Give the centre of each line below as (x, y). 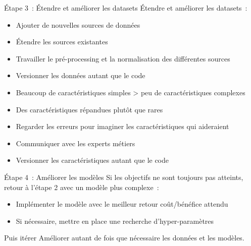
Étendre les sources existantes (62, 42)
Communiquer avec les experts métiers (76, 143)
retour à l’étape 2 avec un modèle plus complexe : (82, 187)
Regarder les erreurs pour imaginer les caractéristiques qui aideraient (122, 126)
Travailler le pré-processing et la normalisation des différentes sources (123, 58)
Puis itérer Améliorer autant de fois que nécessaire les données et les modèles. (124, 238)
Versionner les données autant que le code (81, 75)
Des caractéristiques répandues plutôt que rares (89, 109)
